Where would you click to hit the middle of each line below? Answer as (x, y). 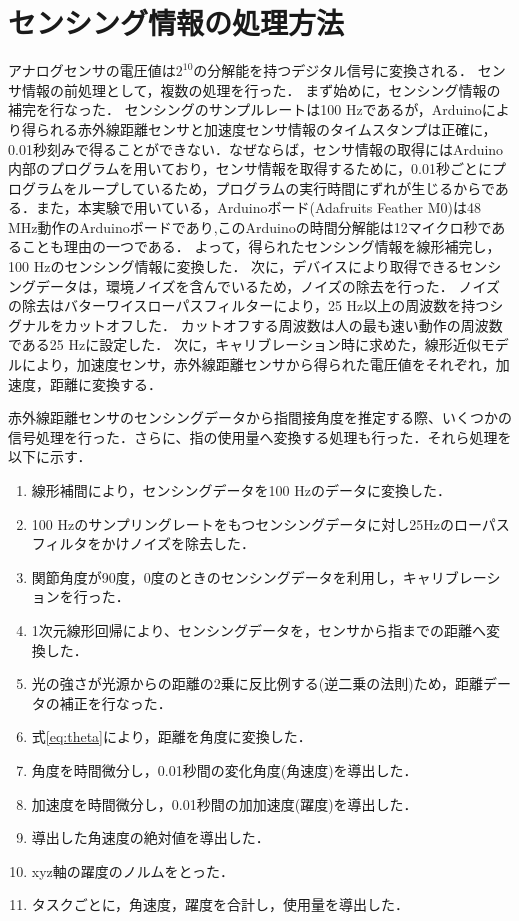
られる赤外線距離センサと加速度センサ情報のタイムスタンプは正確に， (266, 128)
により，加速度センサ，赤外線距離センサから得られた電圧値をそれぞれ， (258, 364)
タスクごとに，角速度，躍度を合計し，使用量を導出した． (220, 904)
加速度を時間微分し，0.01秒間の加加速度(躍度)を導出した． (224, 803)
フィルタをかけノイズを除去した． (143, 543)
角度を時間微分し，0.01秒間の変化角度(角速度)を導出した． (224, 769)
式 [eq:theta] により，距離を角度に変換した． (171, 736)
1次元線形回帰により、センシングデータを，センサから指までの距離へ (258, 629)
